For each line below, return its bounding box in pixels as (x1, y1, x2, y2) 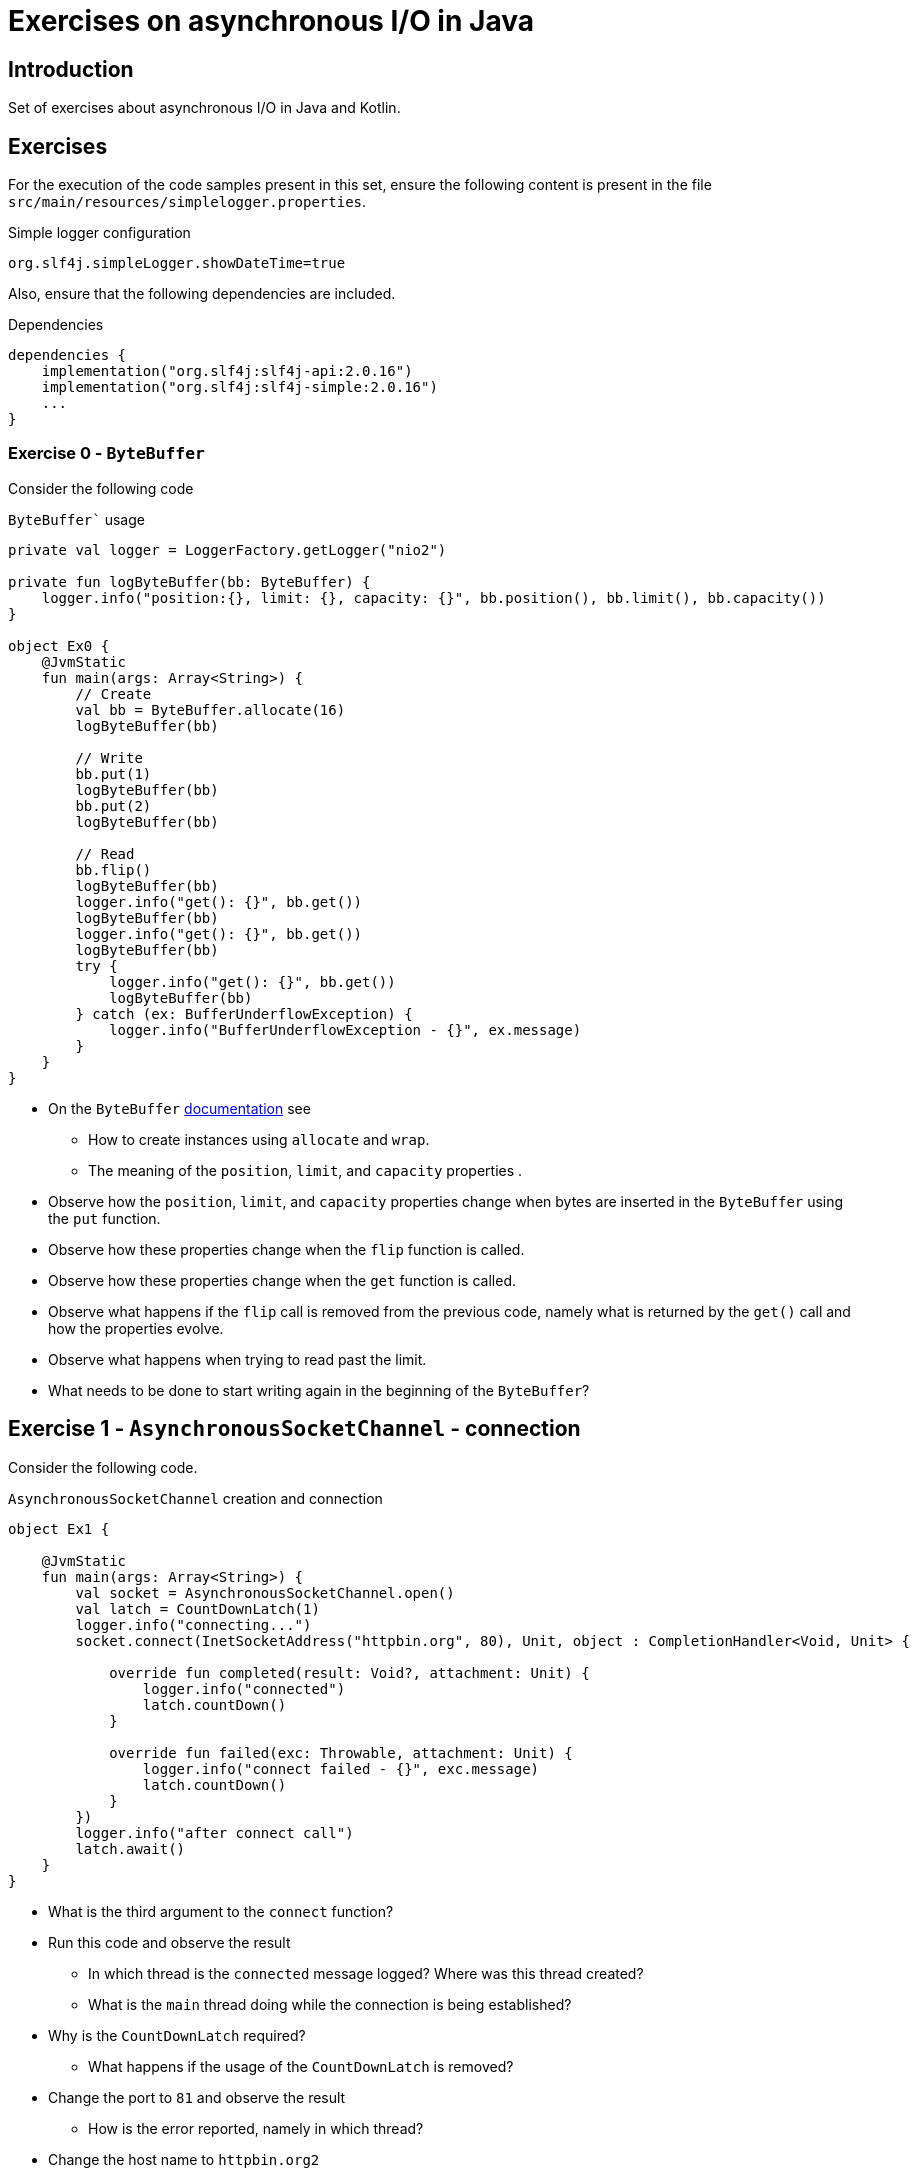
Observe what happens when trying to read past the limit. (48, 1350, 427, 1368)
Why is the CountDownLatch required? (48, 2026, 306, 2044)
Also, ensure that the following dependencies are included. (8, 285, 396, 303)
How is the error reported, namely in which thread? (88, 2119, 424, 2137)
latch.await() (75, 1840, 186, 1857)
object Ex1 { (8, 1520, 110, 1537)
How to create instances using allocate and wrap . (88, 1130, 430, 1148)
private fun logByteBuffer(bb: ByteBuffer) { (8, 573, 371, 590)
